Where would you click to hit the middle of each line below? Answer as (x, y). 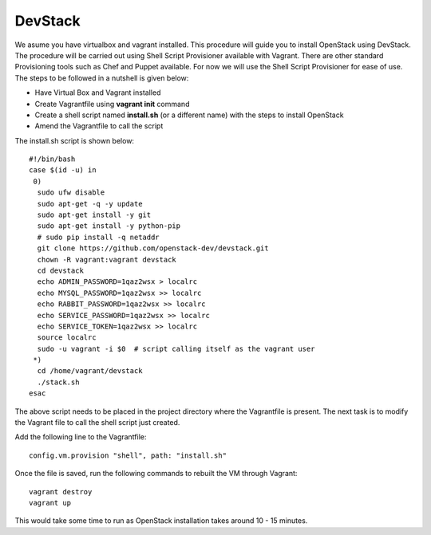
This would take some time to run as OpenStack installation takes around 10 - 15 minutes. (161, 521)
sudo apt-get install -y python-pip (109, 226)
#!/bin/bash (52, 159)
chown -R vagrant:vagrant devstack (107, 260)
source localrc (67, 338)
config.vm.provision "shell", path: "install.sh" (128, 455)
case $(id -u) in (63, 170)
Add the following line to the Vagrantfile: (81, 437)
